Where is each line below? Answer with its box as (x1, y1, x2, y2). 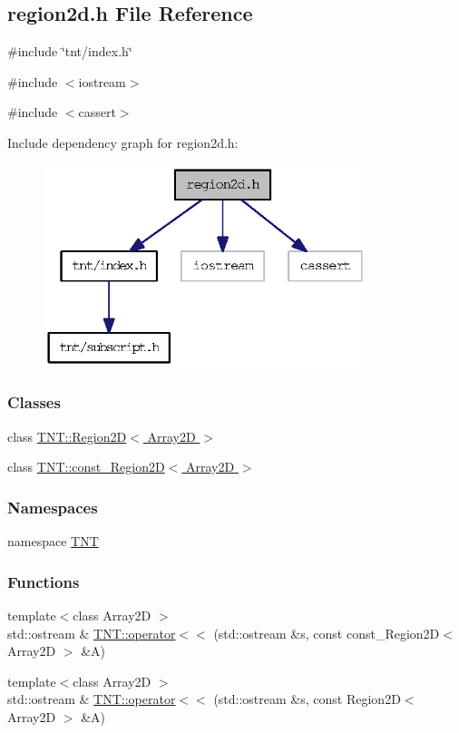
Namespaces (7, 495, 98, 518)
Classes (7, 391, 61, 414)
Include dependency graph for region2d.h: (7, 132, 239, 151)
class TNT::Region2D (7, 426, 127, 445)
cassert (78, 103, 116, 122)
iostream (78, 72, 126, 91)
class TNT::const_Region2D (7, 457, 165, 476)
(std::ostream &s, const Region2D (213, 689, 401, 709)
